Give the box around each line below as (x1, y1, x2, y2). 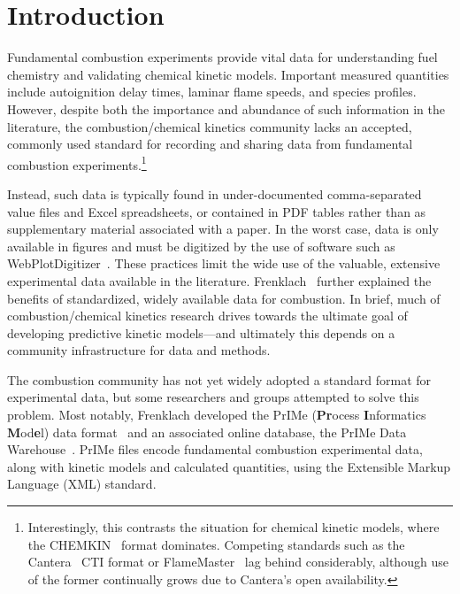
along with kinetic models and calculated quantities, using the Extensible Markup (7, 457, 451, 475)
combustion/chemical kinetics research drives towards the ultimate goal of (7, 306, 408, 325)
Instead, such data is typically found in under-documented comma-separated (7, 184, 422, 203)
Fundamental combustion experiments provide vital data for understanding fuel (7, 48, 438, 66)
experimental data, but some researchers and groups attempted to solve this (7, 388, 419, 406)
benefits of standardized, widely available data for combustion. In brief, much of (7, 289, 441, 307)
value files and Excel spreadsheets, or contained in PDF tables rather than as (7, 202, 426, 220)
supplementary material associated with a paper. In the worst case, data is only (7, 220, 439, 238)
